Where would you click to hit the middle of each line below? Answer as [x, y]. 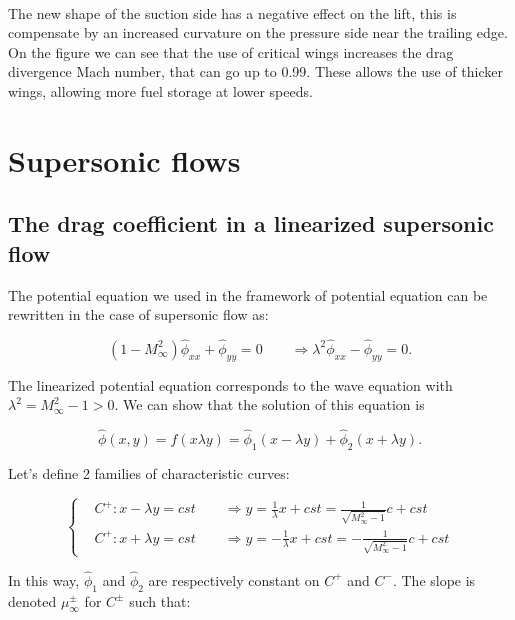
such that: [160, 600]
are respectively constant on [234, 579]
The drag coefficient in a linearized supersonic [251, 223]
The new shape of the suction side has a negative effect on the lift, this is [232, 12]
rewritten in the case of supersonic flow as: [138, 314]
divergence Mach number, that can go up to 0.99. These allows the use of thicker [255, 71]
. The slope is [434, 579]
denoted [32, 600]
